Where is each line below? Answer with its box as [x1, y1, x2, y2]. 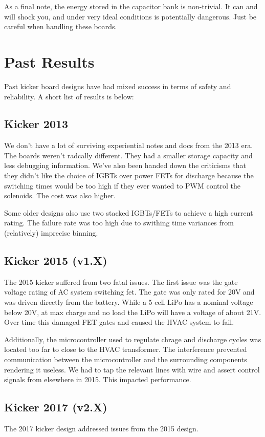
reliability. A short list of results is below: [4, 91, 134, 101]
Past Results [4, 51, 95, 72]
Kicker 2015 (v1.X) [4, 253, 107, 268]
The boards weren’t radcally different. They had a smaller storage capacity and [4, 150, 253, 160]
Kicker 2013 [4, 116, 69, 132]
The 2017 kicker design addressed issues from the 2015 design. [4, 423, 198, 433]
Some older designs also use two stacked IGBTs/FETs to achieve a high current [4, 207, 253, 218]
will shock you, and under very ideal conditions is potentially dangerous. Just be [4, 11, 257, 22]
